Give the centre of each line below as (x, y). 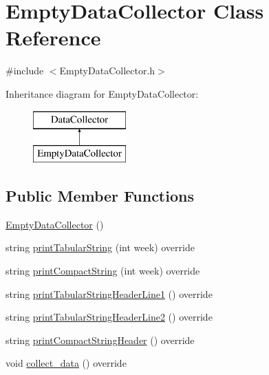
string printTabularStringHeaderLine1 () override (109, 293)
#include (25, 71)
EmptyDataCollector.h (107, 71)
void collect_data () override (66, 363)
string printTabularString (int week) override (100, 247)
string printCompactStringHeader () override (100, 340)
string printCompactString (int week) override (103, 271)
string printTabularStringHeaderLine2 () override (109, 317)
